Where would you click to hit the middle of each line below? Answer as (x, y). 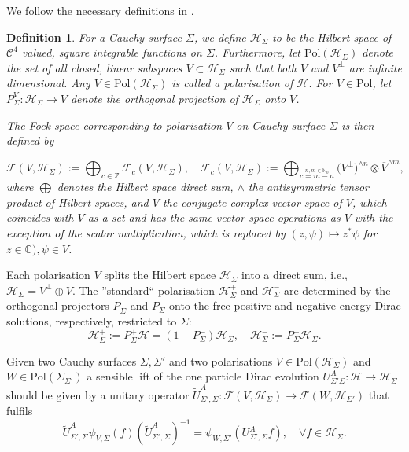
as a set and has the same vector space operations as (214, 217)
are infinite (375, 67)
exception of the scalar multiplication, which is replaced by (146, 233)
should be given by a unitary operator (98, 394)
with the (374, 217)
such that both (263, 67)
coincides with (40, 217)
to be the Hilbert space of (332, 37)
